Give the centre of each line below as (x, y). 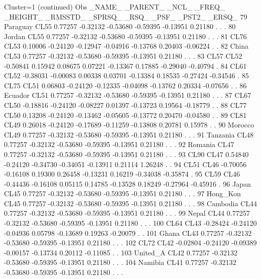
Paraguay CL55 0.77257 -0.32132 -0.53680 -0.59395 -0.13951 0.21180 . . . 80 (120, 26)
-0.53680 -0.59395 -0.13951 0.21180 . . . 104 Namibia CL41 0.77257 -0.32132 (120, 262)
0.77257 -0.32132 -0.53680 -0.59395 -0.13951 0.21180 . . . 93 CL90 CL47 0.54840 (126, 154)
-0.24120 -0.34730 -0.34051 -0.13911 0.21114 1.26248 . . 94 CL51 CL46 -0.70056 (125, 164)
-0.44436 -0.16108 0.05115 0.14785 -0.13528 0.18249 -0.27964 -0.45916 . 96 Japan (127, 183)
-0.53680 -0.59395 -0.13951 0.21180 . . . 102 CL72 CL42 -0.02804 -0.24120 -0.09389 (130, 243)
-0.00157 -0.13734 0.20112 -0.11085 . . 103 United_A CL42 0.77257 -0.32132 (121, 252)
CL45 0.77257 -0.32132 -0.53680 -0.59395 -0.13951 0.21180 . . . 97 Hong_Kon (122, 193)
